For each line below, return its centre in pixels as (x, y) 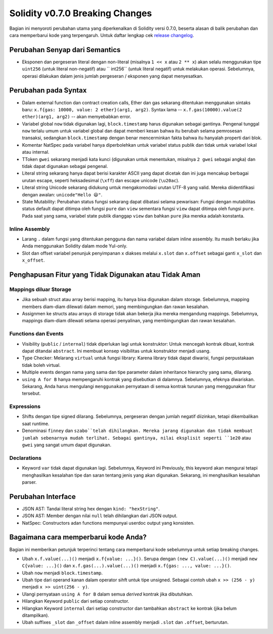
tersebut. (31, 393)
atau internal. (36, 152)
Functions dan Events (37, 334)
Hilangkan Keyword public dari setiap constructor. (76, 601)
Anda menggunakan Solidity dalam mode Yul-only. (75, 246)
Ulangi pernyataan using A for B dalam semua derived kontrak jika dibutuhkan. (107, 594)
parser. (29, 482)
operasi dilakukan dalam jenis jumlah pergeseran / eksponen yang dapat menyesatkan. (112, 76)
